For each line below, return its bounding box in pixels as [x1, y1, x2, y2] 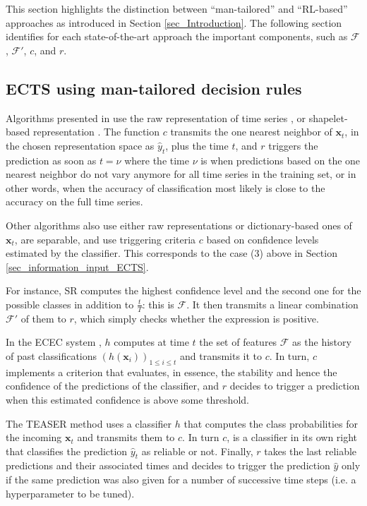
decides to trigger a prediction [229, 378, 360, 393]
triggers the [268, 138, 318, 152]
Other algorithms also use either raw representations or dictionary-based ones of [6, 217, 352, 232]
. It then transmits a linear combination [186, 296, 359, 311]
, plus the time [165, 138, 229, 152]
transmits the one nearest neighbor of [170, 124, 332, 139]
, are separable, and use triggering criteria [14, 231, 196, 246]
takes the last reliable [264, 443, 357, 458]
